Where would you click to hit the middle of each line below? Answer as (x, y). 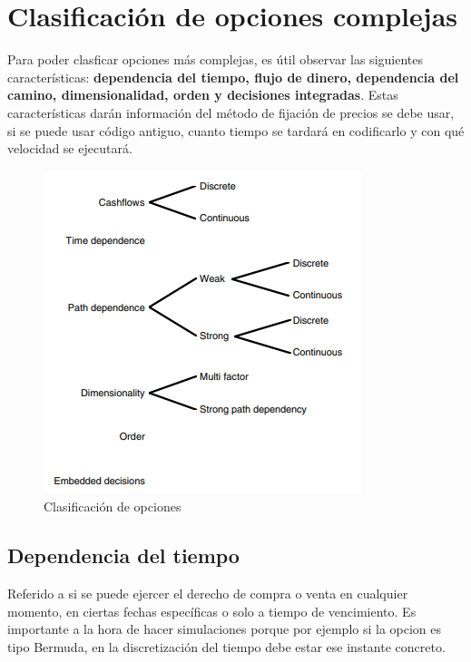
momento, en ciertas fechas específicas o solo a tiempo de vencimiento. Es (212, 611)
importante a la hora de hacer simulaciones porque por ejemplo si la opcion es (225, 629)
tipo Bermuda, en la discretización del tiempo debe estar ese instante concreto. (226, 646)
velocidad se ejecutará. (70, 148)
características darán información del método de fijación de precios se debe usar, (231, 112)
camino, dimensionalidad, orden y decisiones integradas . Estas (203, 95)
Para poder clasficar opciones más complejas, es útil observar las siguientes (215, 59)
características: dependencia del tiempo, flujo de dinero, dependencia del (233, 77)
